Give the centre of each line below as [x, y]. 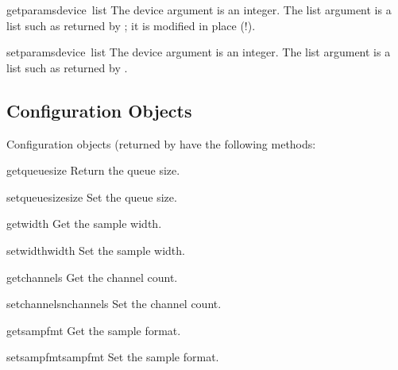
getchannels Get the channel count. [92, 277]
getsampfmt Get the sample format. [94, 330]
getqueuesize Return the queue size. [93, 170]
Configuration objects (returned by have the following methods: [161, 143]
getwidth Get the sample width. [84, 224]
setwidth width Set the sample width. [96, 250]
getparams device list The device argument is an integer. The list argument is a [199, 10]
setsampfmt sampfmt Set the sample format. [113, 357]
